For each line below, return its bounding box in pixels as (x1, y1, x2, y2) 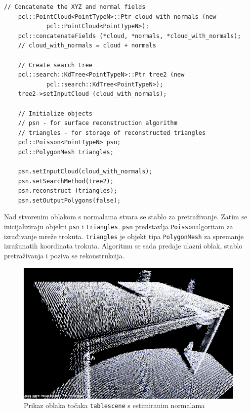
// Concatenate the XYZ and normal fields (4, 3, 146, 10)
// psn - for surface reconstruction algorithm (18, 120, 177, 127)
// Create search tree (18, 61, 92, 69)
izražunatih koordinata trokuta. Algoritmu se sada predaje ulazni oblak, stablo (4, 241, 243, 251)
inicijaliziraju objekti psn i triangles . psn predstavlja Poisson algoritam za (4, 221, 233, 232)
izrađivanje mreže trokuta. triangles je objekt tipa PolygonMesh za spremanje (4, 231, 244, 241)
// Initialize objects (18, 110, 92, 117)
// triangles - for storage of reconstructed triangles (18, 129, 206, 136)
